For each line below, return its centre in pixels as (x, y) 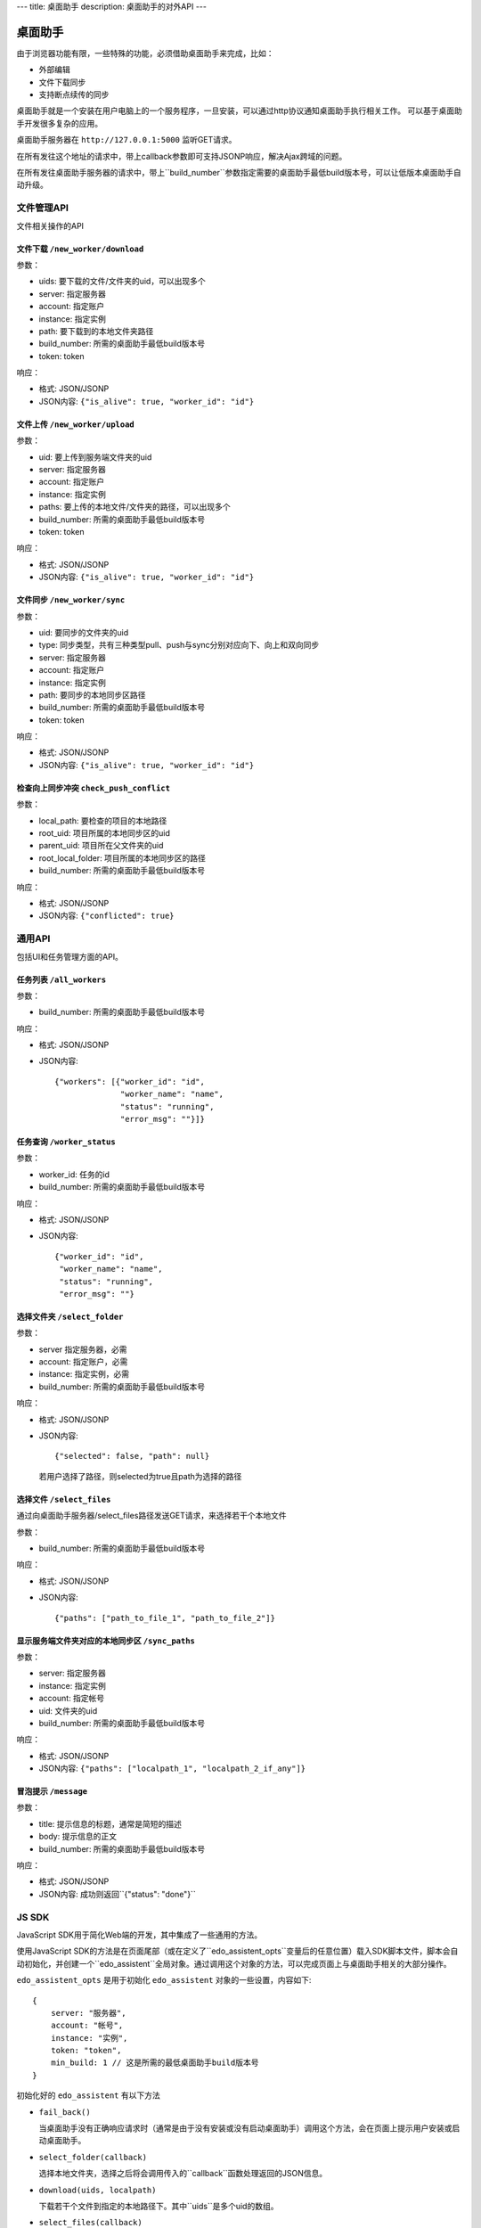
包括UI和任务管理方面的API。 (70, 956)
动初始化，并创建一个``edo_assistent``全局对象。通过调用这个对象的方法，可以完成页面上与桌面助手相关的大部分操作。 (234, 1963)
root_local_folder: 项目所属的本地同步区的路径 (122, 858)
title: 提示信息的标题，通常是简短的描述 (110, 1823)
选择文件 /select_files (64, 1499)
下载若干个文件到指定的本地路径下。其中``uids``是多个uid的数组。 (159, 2206)
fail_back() (65, 2112)
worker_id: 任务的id (74, 1174)
